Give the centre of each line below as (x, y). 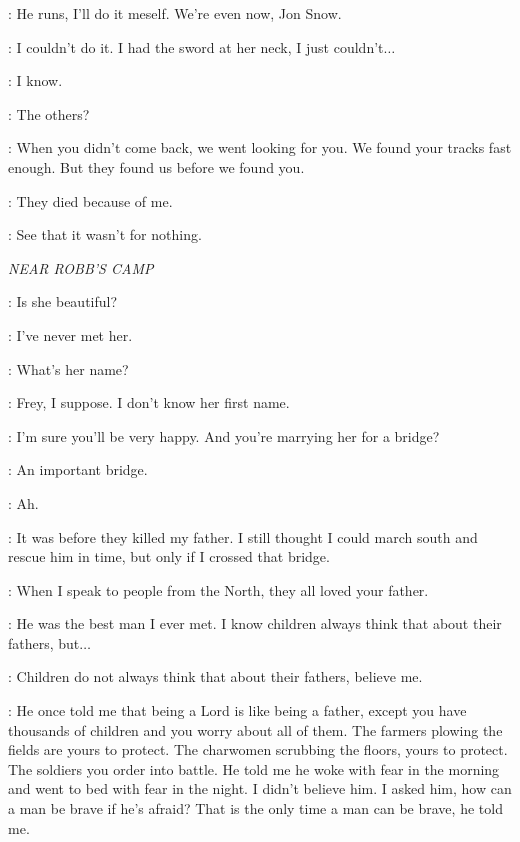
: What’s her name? (68, 368)
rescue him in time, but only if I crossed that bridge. (169, 556)
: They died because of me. (90, 200)
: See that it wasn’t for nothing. (105, 234)
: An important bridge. (78, 469)
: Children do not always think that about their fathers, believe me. (215, 676)
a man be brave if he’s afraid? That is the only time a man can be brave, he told (255, 808)
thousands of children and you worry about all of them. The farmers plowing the (255, 729)
